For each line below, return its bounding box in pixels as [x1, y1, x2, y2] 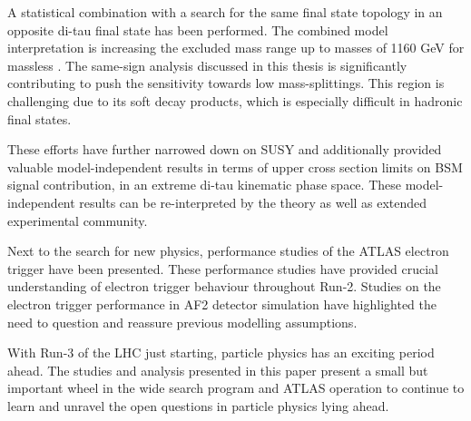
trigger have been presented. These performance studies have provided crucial [7, 259, 439, 278]
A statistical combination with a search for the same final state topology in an [7, 3, 443, 21]
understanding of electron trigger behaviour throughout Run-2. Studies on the [7, 277, 441, 296]
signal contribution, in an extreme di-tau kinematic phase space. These [7, 175, 401, 194]
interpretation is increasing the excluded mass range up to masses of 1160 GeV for [7, 38, 465, 57]
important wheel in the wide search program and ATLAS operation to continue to [7, 378, 465, 397]
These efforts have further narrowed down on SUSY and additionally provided [7, 140, 442, 159]
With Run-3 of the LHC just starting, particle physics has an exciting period [7, 343, 435, 362]
